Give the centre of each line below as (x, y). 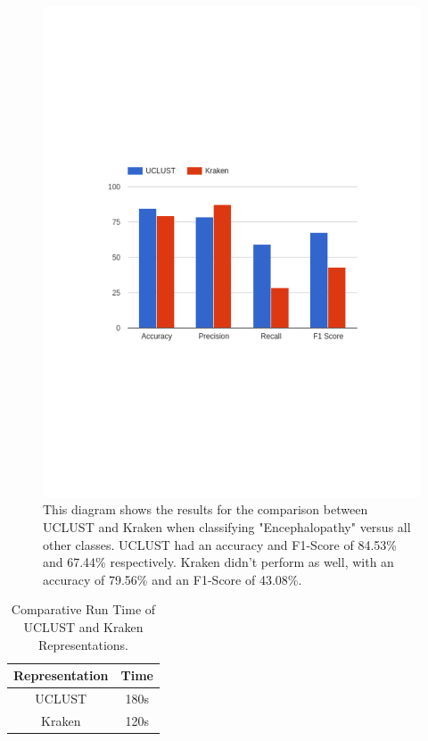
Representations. (83, 644)
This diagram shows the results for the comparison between (206, 509)
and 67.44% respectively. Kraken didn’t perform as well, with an (218, 562)
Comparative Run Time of (83, 609)
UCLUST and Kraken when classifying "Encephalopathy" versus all (227, 527)
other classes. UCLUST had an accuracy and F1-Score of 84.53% (220, 544)
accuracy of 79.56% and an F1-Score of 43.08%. (173, 579)
